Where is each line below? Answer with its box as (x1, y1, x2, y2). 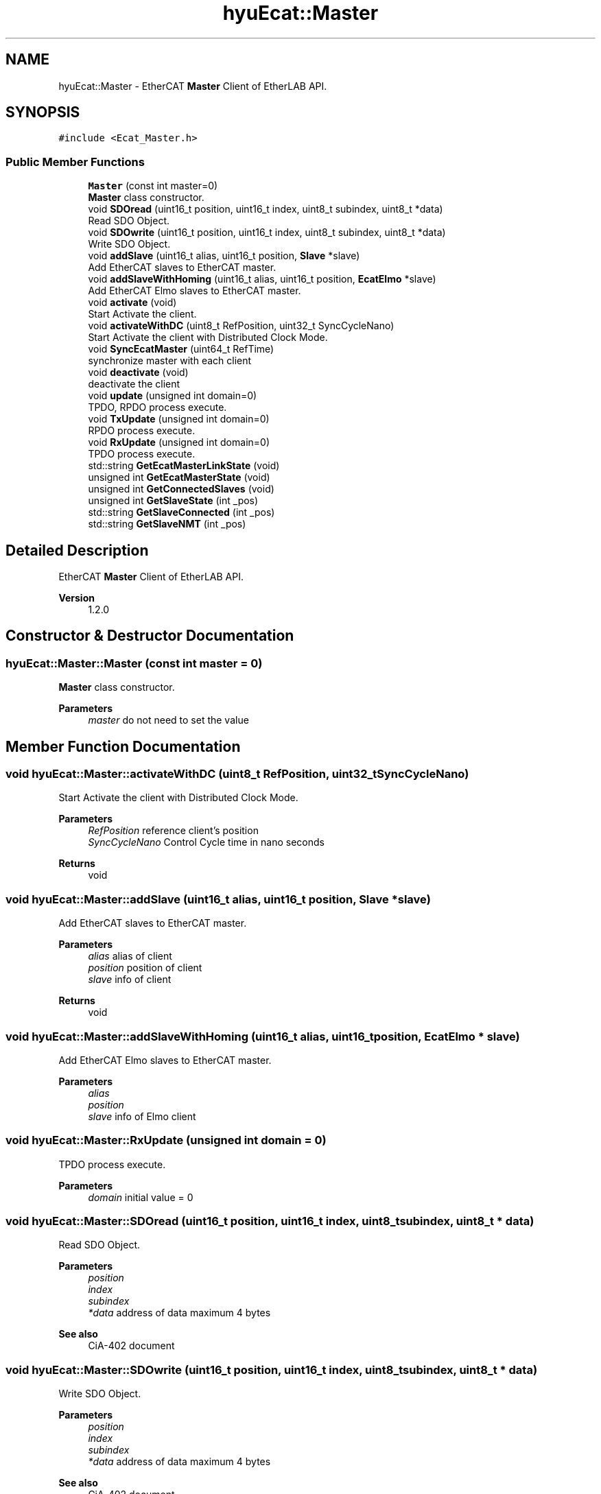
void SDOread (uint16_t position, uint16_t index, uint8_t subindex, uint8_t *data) (88, 203, 443, 215)
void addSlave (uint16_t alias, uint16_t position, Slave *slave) (88, 250, 360, 262)
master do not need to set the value (88, 714, 249, 726)
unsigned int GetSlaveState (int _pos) (88, 495, 259, 507)
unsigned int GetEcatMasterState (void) (88, 471, 270, 484)
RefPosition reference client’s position (88, 825, 259, 837)
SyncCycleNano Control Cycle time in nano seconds (88, 836, 325, 849)
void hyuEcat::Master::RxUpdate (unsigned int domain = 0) (5, 1133, 327, 1148)
